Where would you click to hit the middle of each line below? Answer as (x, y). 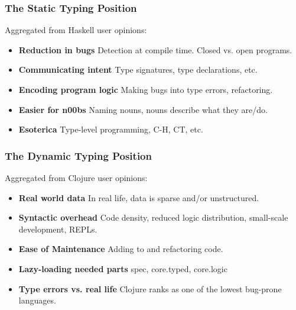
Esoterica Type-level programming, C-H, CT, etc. (111, 129)
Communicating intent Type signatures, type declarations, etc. (138, 70)
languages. (37, 300)
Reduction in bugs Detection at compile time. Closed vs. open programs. (155, 49)
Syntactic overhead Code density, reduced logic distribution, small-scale (153, 217)
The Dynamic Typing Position (78, 155)
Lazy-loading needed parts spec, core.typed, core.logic (123, 268)
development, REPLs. (58, 229)
